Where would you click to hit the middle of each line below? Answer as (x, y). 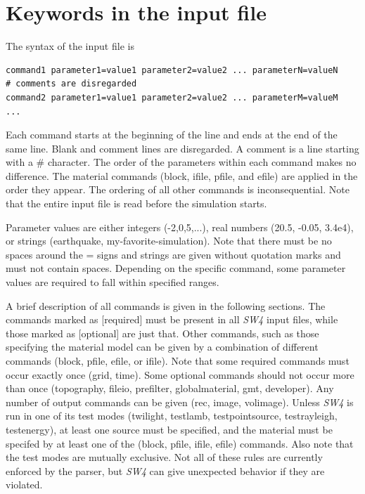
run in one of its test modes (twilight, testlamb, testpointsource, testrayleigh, (172, 416)
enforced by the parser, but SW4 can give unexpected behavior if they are (165, 470)
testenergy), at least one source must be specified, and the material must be (169, 429)
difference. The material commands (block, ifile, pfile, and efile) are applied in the (182, 175)
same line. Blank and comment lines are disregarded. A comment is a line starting (182, 148)
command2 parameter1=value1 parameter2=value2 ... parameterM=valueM (172, 97)
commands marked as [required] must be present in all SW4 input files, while (172, 319)
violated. (24, 485)
